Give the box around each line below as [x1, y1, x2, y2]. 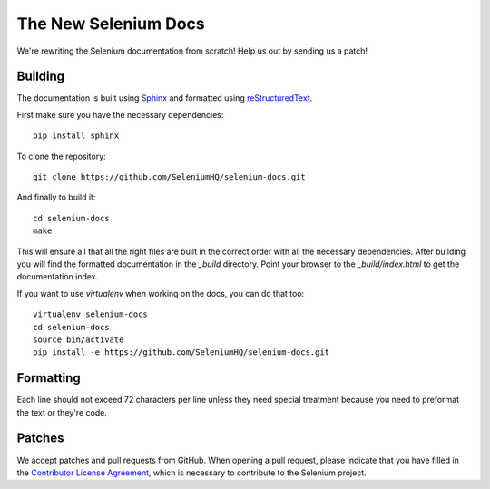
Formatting [16, 370, 81, 386]
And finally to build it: [16, 191, 96, 203]
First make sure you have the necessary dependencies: [16, 109, 224, 120]
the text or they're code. [16, 406, 108, 417]
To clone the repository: [16, 151, 106, 161]
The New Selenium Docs [16, 14, 205, 34]
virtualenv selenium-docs [33, 309, 149, 319]
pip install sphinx [33, 131, 120, 141]
